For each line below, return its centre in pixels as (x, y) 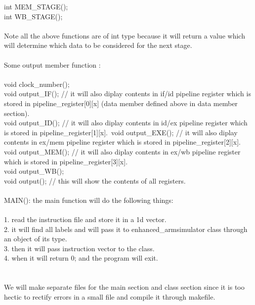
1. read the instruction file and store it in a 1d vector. (85, 219)
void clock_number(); (37, 84)
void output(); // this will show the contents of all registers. (95, 180)
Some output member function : (52, 64)
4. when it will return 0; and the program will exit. (81, 258)
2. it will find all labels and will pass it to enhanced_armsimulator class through (126, 229)
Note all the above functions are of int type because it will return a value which (125, 35)
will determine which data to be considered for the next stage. (98, 45)
